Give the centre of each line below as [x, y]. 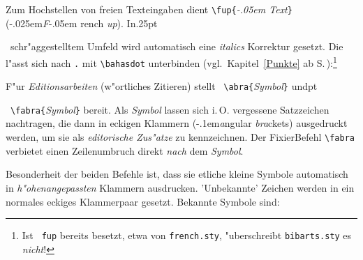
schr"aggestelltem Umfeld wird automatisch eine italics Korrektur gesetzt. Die [177, 46]
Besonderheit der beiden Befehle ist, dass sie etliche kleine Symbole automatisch [177, 174]
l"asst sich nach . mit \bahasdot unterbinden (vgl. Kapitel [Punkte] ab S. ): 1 [171, 61]
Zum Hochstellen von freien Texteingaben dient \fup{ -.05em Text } [149, 9]
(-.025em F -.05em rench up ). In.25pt [82, 23]
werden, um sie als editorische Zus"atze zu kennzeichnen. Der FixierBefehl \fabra [180, 137]
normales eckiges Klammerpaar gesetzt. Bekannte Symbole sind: [143, 201]
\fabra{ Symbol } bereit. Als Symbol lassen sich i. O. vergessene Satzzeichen [170, 109]
